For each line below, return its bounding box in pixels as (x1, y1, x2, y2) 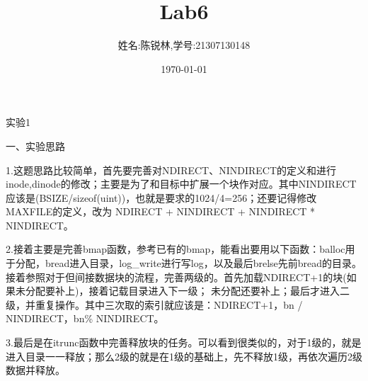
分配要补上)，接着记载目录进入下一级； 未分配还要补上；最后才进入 (25, 283, 340, 298)
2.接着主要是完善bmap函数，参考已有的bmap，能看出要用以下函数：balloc (6, 241, 345, 256)
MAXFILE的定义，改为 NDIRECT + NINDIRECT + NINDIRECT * (6, 204, 316, 219)
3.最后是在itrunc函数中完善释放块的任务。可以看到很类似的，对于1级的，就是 (6, 335, 362, 350)
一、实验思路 (6, 138, 65, 153)
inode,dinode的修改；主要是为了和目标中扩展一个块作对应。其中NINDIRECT (6, 176, 357, 191)
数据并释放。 (6, 363, 65, 377)
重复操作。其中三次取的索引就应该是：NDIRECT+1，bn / (35, 297, 303, 312)
